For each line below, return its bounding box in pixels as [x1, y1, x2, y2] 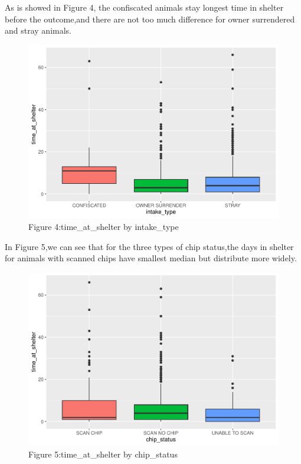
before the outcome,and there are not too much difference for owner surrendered [5, 12, 295, 25]
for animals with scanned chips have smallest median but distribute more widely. [5, 252, 297, 264]
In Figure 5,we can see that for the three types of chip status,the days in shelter [5, 240, 294, 252]
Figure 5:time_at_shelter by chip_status [28, 447, 178, 460]
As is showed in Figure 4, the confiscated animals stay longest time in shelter [5, 1, 284, 13]
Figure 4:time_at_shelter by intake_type [28, 220, 179, 232]
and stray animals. [5, 24, 71, 37]
